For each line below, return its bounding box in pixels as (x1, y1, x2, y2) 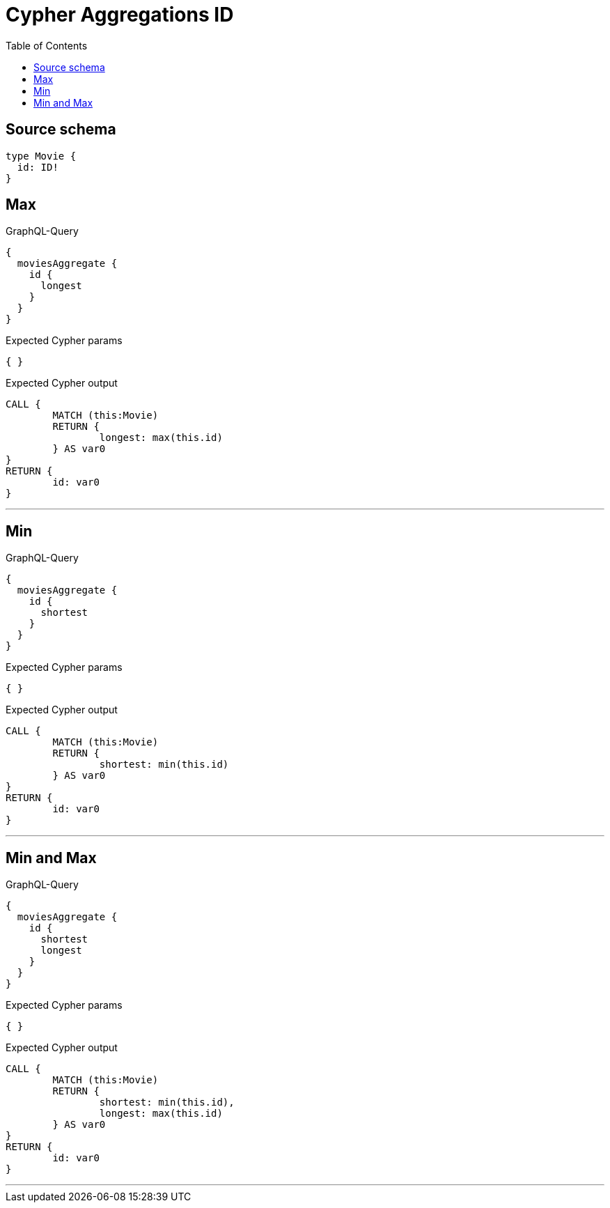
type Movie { (6, 150, 77, 162)
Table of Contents (6, 39, 88, 52)
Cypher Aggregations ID (6, 3, 234, 26)
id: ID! (17, 161, 58, 173)
